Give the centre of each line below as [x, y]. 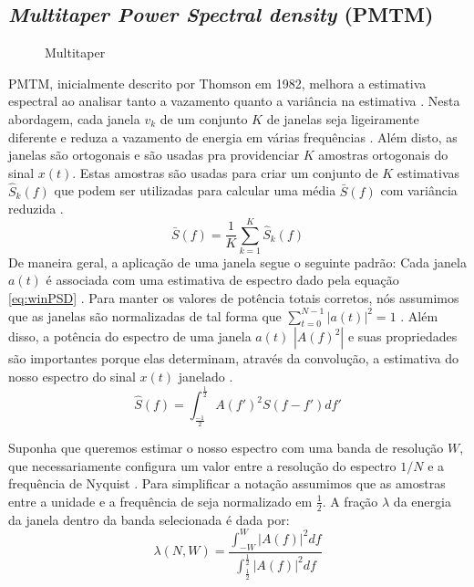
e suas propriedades [402, 336]
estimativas [428, 172]
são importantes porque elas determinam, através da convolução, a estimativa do [234, 358]
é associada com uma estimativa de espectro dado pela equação [222, 280]
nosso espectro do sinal [72, 377]
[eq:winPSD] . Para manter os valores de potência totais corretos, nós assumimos [234, 298]
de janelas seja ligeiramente [343, 118]
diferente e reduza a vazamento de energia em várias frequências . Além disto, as [233, 136]
